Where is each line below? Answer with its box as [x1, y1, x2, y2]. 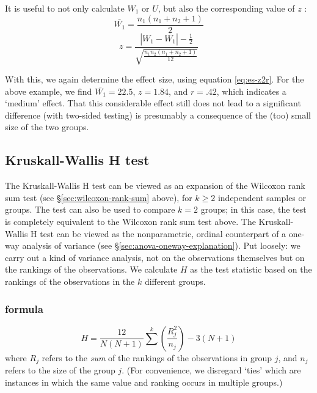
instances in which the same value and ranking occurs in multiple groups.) [5, 375, 283, 388]
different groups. [144, 275, 206, 287]
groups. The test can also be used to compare [5, 203, 175, 216]
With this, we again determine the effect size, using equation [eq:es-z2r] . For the [5, 73, 304, 86]
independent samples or [217, 191, 307, 204]
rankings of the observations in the [5, 275, 135, 287]
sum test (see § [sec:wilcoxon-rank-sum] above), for [5, 191, 192, 204]
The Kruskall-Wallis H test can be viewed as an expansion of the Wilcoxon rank [5, 179, 305, 192]
